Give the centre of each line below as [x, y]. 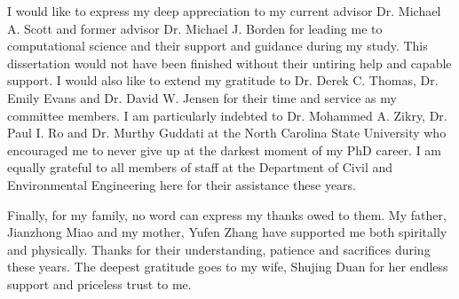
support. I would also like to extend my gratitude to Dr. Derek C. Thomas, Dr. [223, 80]
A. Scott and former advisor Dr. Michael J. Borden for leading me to [195, 28]
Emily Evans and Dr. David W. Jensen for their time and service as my [202, 97]
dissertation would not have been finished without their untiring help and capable [229, 63]
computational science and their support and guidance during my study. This [218, 46]
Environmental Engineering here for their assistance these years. [182, 184]
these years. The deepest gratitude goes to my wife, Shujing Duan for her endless [228, 267]
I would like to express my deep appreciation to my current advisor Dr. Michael [224, 11]
